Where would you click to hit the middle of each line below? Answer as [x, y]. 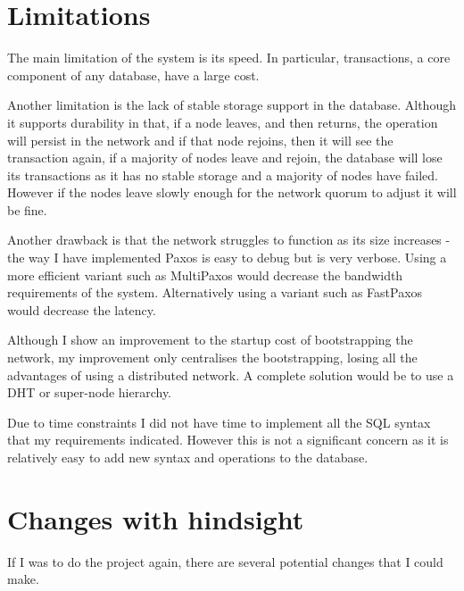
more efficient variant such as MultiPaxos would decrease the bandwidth [205, 275]
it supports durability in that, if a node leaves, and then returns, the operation [223, 122]
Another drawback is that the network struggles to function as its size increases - [229, 240]
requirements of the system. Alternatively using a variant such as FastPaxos [215, 292]
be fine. [27, 209]
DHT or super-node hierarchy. [90, 392]
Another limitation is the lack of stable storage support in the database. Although [232, 105]
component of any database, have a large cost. [133, 75]
